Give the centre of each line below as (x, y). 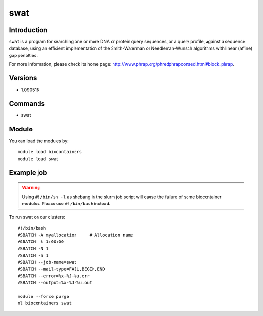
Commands (27, 103)
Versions (23, 78)
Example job (28, 173)
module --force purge (43, 296)
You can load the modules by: (39, 141)
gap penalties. (23, 55)
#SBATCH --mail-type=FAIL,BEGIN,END (61, 269)
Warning (31, 188)
